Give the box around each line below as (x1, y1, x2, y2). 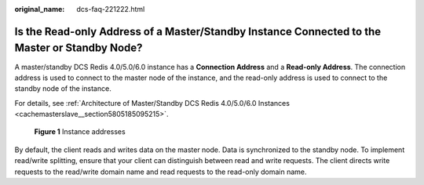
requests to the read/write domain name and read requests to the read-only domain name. (14, 167, 307, 176)
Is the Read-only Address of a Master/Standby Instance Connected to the (14, 24, 382, 38)
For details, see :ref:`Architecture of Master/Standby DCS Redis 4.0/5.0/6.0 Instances (14, 98, 291, 107)
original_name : (14, 5, 65, 13)
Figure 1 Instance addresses (34, 127, 126, 136)
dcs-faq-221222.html (76, 5, 145, 13)
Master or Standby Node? (14, 42, 143, 55)
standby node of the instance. (14, 84, 111, 93)
